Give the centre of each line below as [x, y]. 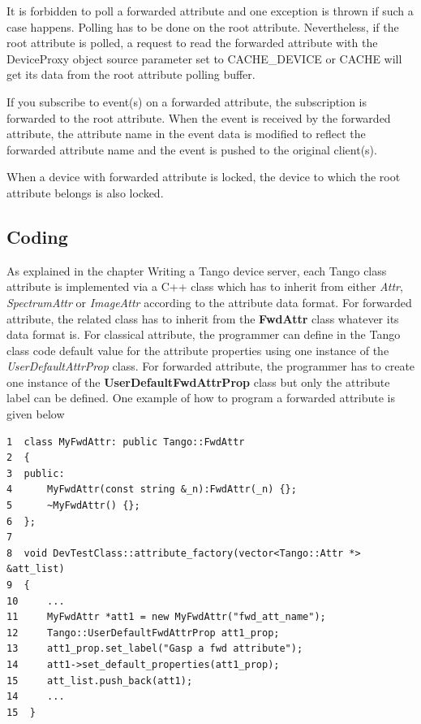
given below [36, 414]
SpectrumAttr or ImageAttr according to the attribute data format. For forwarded [209, 302]
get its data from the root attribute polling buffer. [131, 74]
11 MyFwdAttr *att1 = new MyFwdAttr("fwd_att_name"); [166, 617]
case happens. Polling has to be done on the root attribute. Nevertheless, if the [203, 26]
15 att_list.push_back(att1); [100, 681]
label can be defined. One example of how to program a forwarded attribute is [201, 398]
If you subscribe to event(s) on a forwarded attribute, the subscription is [187, 101]
